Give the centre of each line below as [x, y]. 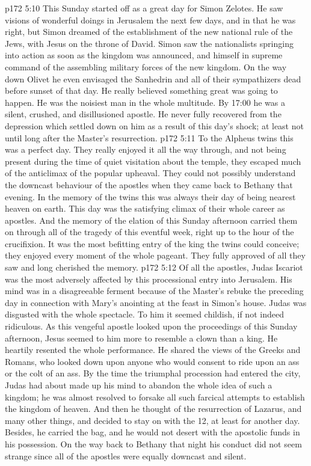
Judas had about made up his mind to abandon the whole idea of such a [139, 385]
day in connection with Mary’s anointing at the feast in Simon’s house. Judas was [156, 302]
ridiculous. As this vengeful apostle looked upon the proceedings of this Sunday [151, 326]
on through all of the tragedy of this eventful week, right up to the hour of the [149, 232]
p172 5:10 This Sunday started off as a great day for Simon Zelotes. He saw [144, 8]
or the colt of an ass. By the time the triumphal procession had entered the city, [153, 373]
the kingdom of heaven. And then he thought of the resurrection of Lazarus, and [153, 409]
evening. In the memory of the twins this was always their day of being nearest [150, 196]
